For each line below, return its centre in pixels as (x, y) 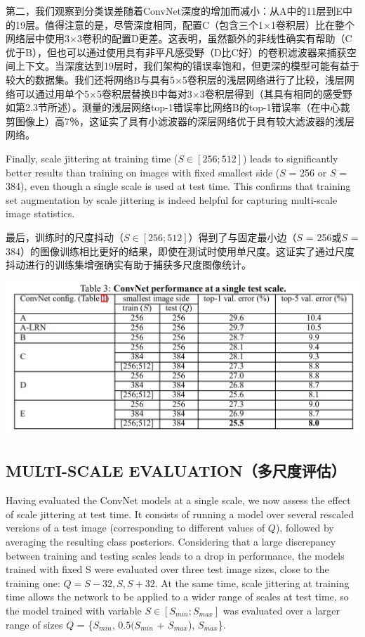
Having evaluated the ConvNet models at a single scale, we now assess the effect (178, 500)
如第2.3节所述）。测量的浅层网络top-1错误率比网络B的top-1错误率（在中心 (173, 107)
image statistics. (40, 213)
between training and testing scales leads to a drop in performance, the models (175, 555)
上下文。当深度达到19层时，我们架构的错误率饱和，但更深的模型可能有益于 (187, 66)
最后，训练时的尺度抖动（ (65, 237)
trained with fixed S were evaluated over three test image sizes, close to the (167, 569)
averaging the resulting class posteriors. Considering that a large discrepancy (171, 541)
